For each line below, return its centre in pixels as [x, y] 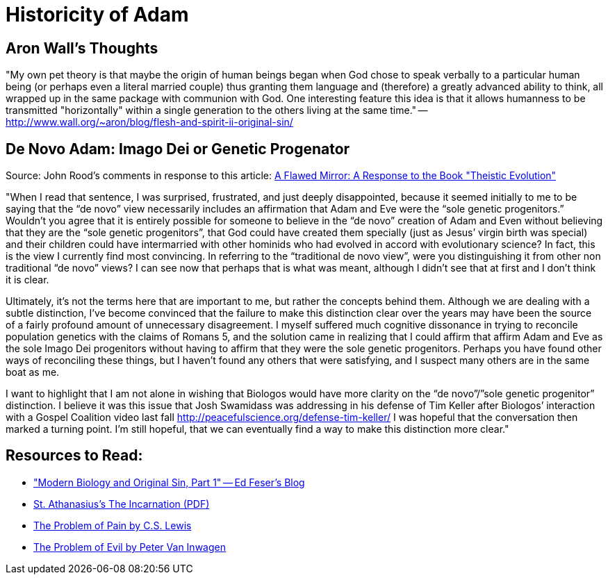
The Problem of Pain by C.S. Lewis [113, 525]
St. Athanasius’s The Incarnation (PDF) [122, 504]
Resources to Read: [74, 456]
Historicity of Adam [97, 15]
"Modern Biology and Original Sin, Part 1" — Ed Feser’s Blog [169, 482]
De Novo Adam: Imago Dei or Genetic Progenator [178, 149]
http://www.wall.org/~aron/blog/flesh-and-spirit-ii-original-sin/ [149, 122]
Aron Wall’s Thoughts [82, 48]
